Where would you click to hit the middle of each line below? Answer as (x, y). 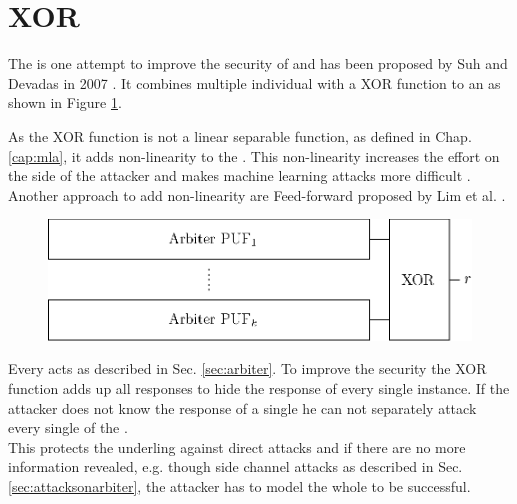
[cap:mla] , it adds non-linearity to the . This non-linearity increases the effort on (254, 155)
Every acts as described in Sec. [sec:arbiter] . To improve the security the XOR (247, 368)
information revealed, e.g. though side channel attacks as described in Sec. (235, 466)
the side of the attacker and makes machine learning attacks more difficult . (239, 175)
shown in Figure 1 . (65, 102)
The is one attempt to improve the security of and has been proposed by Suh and (258, 63)
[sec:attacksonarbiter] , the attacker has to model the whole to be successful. (239, 485)
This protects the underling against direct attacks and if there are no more (237, 446)
